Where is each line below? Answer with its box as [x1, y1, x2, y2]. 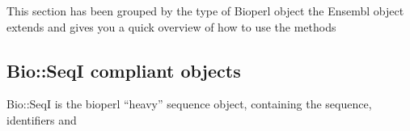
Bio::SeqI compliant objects [6, 57, 241, 82]
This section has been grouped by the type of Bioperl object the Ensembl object [6, 2, 404, 19]
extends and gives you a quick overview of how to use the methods [6, 18, 336, 35]
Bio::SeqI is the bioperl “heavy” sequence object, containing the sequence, [6, 95, 372, 112]
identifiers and [6, 111, 77, 128]
